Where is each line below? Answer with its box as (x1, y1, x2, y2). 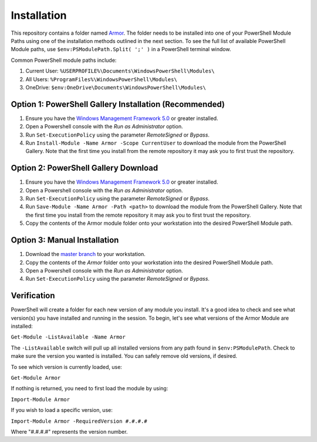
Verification (11, 291, 55, 301)
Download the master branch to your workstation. (25, 251, 146, 258)
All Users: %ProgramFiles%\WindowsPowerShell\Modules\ (25, 75, 177, 82)
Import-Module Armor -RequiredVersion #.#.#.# (11, 418, 147, 424)
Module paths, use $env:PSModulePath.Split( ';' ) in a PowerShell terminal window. (11, 46, 231, 53)
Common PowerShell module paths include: (11, 57, 117, 64)
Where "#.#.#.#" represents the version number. (11, 428, 128, 435)
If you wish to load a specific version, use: (11, 407, 113, 414)
